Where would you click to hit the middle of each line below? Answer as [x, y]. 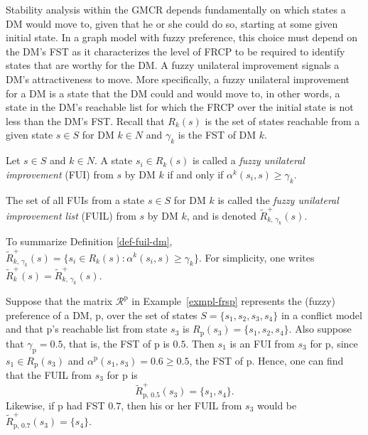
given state [29, 135]
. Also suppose [320, 329]
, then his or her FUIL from [182, 405]
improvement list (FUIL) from [71, 215]
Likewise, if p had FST [55, 405]
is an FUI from [262, 343]
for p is [122, 374]
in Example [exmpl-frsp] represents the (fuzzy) [234, 301]
